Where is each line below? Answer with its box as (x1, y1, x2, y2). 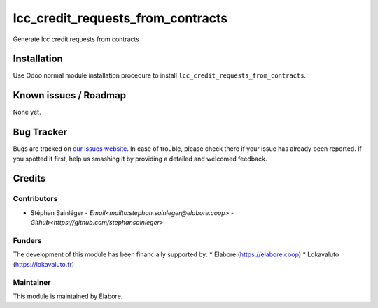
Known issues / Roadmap (13, 89, 126, 101)
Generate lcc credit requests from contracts (13, 35, 140, 43)
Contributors (13, 194, 58, 204)
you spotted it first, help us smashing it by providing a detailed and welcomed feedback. (13, 154, 267, 163)
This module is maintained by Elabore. (13, 292, 123, 300)
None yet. (13, 108, 41, 117)
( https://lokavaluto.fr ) (13, 260, 75, 268)
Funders (13, 235, 42, 245)
